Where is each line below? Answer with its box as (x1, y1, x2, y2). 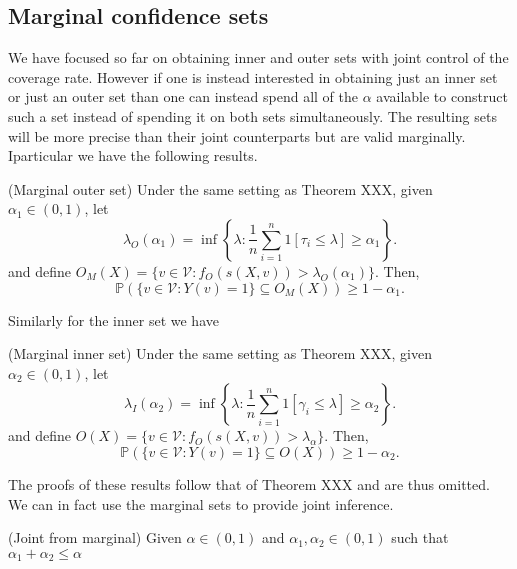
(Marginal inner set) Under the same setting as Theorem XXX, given (8, 343, 432, 364)
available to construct (376, 86, 508, 107)
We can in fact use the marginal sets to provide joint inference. (8, 493, 394, 514)
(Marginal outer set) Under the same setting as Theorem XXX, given (8, 178, 433, 199)
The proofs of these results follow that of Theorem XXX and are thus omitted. (8, 473, 490, 494)
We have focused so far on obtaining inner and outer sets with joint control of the (8, 47, 509, 68)
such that (391, 527, 449, 548)
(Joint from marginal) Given (8, 527, 182, 548)
